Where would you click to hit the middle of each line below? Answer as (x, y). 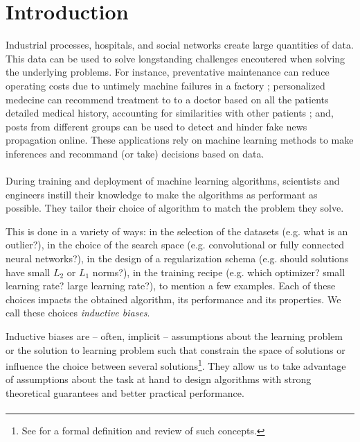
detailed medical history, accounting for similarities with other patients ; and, (170, 113)
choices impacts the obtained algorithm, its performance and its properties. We (173, 299)
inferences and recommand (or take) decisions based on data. (135, 153)
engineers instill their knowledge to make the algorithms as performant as (162, 194)
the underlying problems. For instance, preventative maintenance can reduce (168, 72)
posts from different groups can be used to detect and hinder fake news (156, 126)
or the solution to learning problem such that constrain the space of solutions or (175, 349)
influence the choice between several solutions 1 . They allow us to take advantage (176, 365)
